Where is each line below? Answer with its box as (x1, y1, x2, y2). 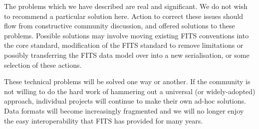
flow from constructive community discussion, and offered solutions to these (4, 20, 235, 31)
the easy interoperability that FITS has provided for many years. (4, 115, 203, 126)
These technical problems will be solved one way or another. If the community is (4, 76, 251, 87)
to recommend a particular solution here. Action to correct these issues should (4, 10, 243, 21)
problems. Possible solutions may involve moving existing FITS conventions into (4, 30, 249, 40)
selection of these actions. (4, 59, 82, 70)
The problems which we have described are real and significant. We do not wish (4, 1, 248, 11)
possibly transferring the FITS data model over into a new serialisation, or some (4, 49, 250, 60)
